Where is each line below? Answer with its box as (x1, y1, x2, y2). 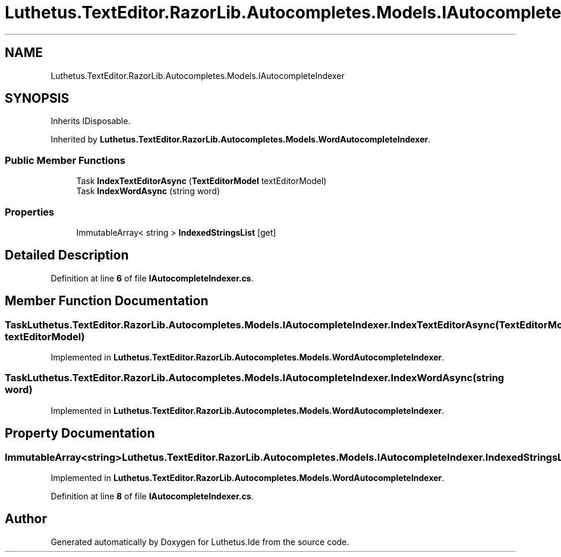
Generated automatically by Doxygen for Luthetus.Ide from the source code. (51, 536, 349, 547)
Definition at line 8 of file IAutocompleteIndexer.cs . (51, 490, 254, 501)
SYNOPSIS (5, 91, 70, 106)
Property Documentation (5, 426, 155, 441)
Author (5, 511, 47, 527)
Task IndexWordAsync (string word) (76, 186, 220, 197)
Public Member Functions (5, 154, 125, 166)
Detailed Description (5, 248, 129, 263)
